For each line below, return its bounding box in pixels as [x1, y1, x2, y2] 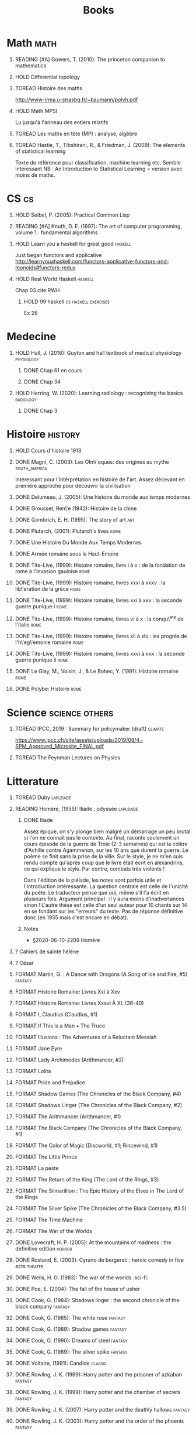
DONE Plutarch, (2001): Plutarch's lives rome [15, 528, 121, 535]
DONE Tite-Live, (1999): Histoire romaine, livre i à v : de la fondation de [15, 561, 185, 568]
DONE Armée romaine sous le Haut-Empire [15, 550, 119, 557]
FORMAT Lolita [15, 1068, 51, 1075]
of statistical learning [15, 148, 66, 155]
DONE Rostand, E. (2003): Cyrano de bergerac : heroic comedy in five [15, 1256, 184, 1263]
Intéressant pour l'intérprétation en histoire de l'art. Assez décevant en [15, 475, 185, 483]
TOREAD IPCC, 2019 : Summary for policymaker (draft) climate [15, 725, 164, 732]
